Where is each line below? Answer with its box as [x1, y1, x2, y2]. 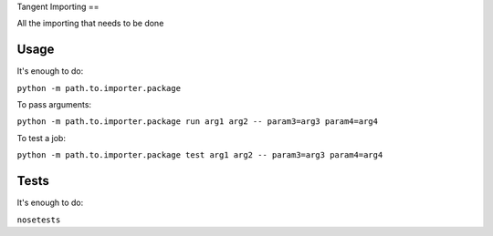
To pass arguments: [16, 99, 91, 110]
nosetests [16, 214, 61, 225]
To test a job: [16, 132, 66, 143]
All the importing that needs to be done [16, 18, 164, 29]
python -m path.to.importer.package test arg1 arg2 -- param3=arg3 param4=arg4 [16, 150, 383, 160]
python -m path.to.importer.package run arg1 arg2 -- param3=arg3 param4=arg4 [16, 117, 379, 127]
